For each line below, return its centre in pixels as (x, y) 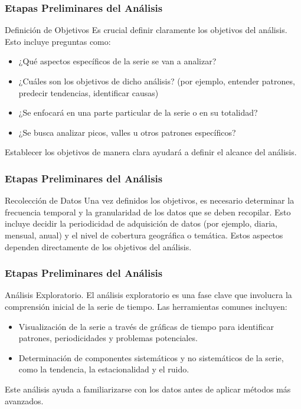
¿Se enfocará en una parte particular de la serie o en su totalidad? (138, 112)
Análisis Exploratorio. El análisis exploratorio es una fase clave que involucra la (148, 295)
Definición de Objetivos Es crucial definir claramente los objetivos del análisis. (146, 30)
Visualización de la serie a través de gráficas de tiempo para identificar (146, 326)
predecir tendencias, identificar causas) (89, 92)
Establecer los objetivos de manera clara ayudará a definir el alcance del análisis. (151, 152)
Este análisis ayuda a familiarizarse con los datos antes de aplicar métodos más (148, 389)
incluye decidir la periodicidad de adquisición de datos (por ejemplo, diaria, (141, 223)
